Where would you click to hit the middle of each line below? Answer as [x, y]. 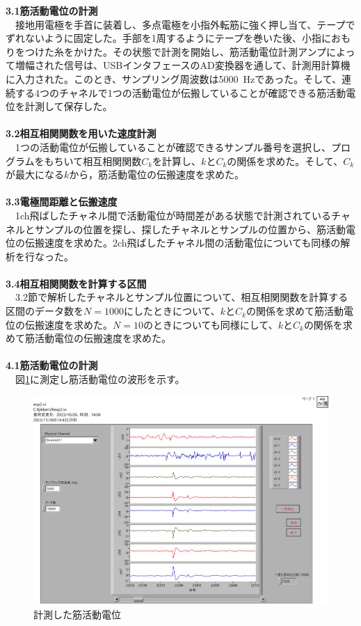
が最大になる [35, 174]
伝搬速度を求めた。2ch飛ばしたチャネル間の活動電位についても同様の [183, 243]
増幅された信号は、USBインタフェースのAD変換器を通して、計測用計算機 [183, 65]
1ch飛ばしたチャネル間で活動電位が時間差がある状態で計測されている [173, 215]
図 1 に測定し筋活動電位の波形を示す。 [100, 379]
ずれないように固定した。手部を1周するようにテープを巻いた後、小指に [168, 38]
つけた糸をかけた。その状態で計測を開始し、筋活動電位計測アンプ [176, 51]
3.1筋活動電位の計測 [52, 10]
